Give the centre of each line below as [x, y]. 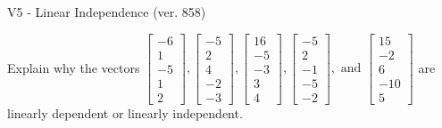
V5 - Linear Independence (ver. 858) [107, 12]
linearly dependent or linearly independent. [125, 112]
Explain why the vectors [74, 67]
